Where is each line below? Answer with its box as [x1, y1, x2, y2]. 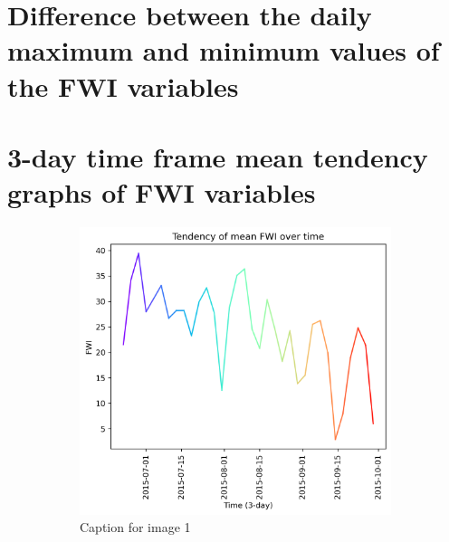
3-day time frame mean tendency [7, 138, 428, 175]
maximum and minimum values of [7, 32, 440, 69]
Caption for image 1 [80, 518, 191, 537]
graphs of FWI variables [7, 174, 316, 211]
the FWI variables [7, 67, 239, 104]
